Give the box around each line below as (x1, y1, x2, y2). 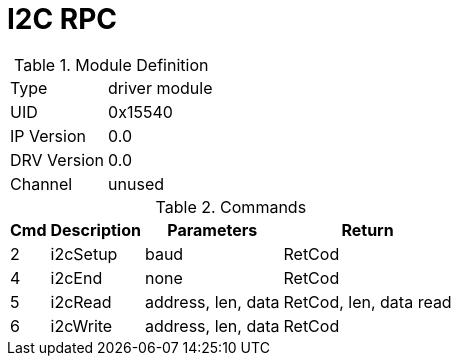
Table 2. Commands (155, 196, 307, 217)
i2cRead (50, 291, 112, 312)
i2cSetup (50, 243, 118, 264)
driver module (108, 77, 213, 98)
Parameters (167, 219, 258, 240)
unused (108, 173, 165, 194)
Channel (10, 173, 73, 194)
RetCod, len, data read (283, 291, 452, 312)
